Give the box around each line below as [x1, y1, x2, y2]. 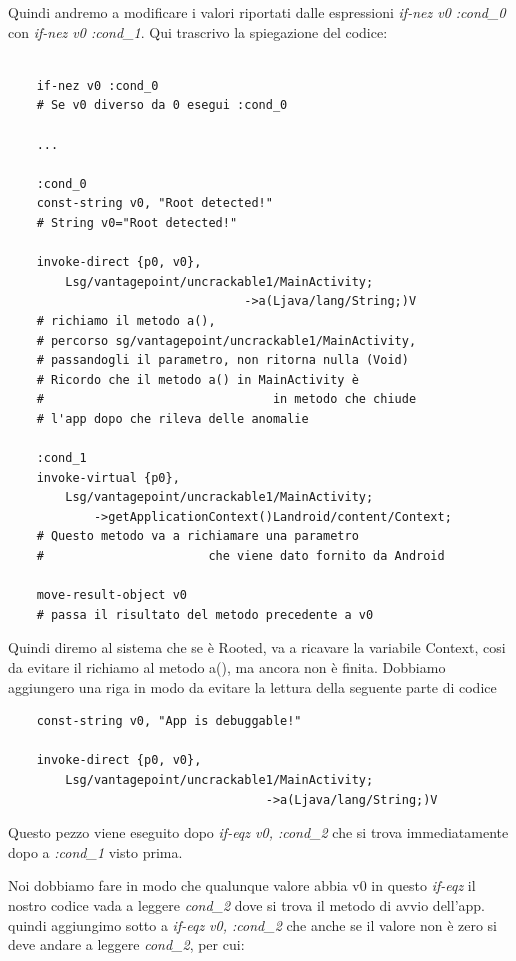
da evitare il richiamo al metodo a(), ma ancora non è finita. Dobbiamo [8, 657, 446, 677]
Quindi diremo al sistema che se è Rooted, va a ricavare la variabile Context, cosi [8, 637, 506, 658]
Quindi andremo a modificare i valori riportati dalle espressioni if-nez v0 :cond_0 [8, 2, 506, 22]
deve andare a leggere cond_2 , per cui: [8, 934, 245, 955]
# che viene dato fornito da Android [36, 549, 445, 564]
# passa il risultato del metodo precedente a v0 [36, 607, 374, 622]
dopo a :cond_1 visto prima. [8, 841, 183, 862]
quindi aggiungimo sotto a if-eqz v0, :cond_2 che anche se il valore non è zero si [8, 914, 498, 935]
